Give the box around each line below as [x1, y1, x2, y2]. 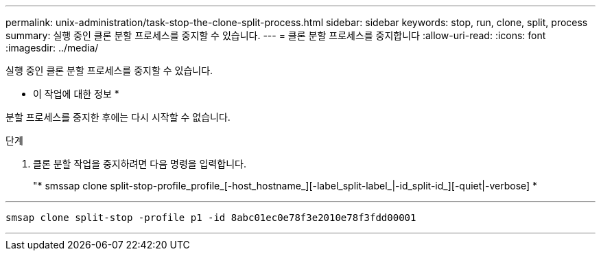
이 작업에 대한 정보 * [33, 88, 119, 100]
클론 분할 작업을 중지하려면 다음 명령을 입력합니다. [33, 158, 247, 170]
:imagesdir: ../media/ [5, 42, 99, 54]
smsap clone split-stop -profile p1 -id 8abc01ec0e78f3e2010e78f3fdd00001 [5, 212, 416, 223]
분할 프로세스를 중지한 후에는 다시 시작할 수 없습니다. [5, 111, 231, 123]
